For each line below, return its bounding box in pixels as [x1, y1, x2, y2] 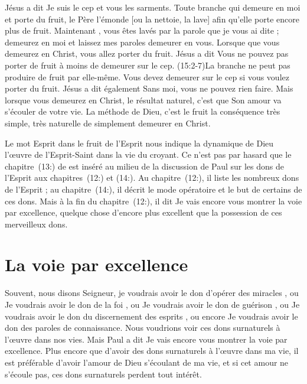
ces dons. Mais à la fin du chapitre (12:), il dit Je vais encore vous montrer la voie [5, 194, 302, 207]
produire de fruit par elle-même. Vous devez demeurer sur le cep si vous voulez [5, 70, 289, 83]
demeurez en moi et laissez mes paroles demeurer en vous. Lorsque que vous [5, 35, 280, 48]
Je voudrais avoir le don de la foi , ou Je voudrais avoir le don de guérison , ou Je [5, 298, 300, 310]
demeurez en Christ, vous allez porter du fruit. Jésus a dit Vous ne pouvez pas [5, 47, 289, 60]
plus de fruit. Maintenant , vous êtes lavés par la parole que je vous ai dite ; [5, 24, 279, 37]
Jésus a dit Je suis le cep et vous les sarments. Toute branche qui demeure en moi [5, 1, 301, 13]
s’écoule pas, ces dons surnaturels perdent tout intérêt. [5, 367, 202, 380]
